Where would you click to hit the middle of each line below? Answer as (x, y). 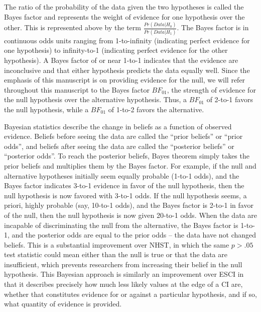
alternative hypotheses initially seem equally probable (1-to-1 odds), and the (122, 175)
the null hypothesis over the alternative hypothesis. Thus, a (96, 99)
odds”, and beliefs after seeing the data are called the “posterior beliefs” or (119, 146)
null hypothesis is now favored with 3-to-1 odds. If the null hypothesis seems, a (125, 195)
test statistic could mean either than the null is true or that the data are (116, 254)
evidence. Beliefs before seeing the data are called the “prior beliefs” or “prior (123, 136)
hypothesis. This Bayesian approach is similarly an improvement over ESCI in (124, 274)
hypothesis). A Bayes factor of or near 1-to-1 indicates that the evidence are (121, 60)
